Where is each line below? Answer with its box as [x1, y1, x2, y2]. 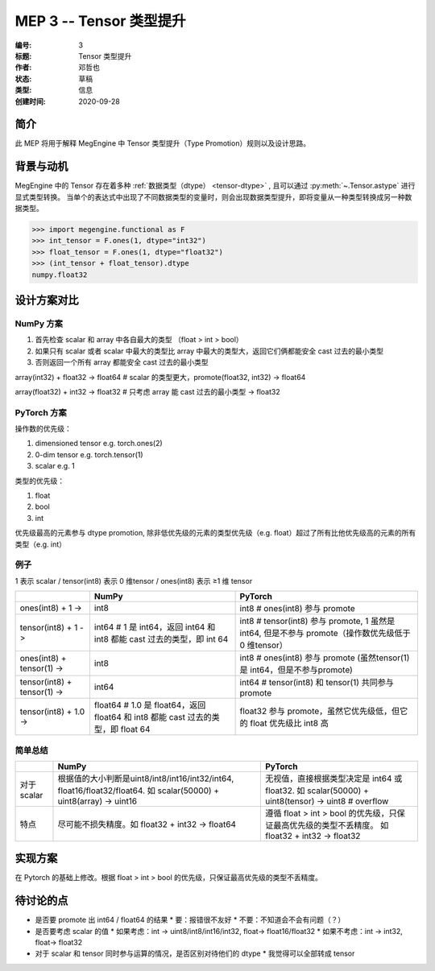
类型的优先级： [14, 476, 64, 486]
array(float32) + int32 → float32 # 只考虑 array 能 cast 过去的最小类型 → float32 [14, 386, 281, 396]
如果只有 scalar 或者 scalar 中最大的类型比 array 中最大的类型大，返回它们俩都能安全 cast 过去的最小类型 [35, 346, 384, 356]
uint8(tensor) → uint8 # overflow [264, 795, 389, 807]
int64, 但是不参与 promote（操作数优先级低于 [239, 628, 411, 639]
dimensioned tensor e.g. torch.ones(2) [35, 439, 163, 448]
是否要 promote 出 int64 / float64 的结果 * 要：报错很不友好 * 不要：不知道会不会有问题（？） [35, 915, 346, 925]
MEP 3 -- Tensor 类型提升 [14, 12, 186, 30]
